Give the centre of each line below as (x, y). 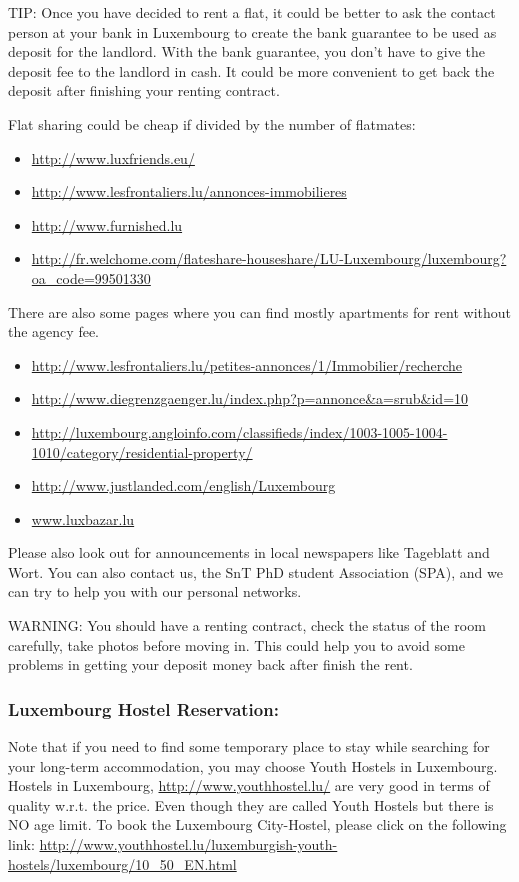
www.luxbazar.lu (83, 518)
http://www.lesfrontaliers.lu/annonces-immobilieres (189, 191)
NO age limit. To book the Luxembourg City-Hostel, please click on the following (257, 824)
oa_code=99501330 (91, 277)
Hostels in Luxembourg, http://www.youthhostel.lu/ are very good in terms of (249, 785)
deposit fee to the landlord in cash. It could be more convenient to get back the (251, 70)
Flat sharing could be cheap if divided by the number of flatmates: (212, 123)
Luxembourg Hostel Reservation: (143, 708)
